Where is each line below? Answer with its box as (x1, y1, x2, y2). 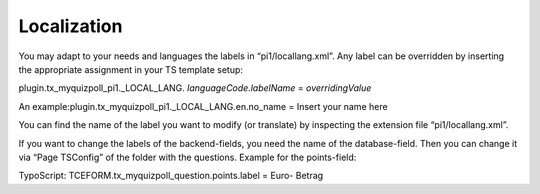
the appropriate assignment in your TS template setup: (18, 63, 244, 75)
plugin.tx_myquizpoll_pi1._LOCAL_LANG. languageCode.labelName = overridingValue (18, 82, 372, 94)
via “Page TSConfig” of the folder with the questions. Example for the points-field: (18, 151, 357, 163)
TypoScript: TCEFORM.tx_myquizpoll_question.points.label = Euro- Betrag (18, 170, 324, 182)
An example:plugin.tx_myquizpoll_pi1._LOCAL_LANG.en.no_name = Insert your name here (18, 100, 389, 112)
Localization (18, 15, 123, 37)
